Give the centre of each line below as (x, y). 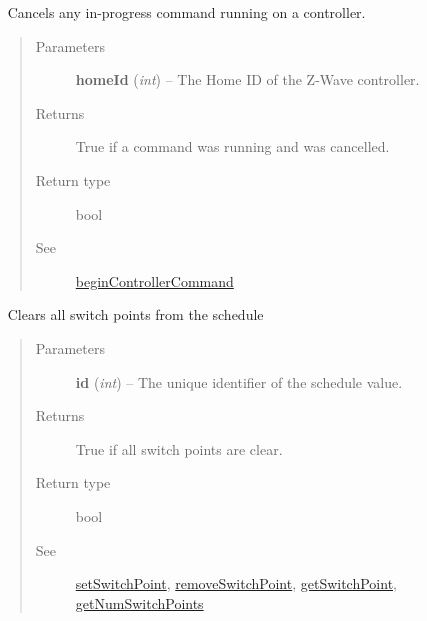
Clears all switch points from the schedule (135, 314)
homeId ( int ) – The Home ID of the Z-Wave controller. (247, 79)
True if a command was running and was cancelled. (232, 146)
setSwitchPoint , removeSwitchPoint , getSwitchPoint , (236, 583)
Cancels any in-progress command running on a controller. (186, 12)
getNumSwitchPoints (139, 602)
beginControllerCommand (154, 280)
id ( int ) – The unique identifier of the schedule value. (239, 381)
